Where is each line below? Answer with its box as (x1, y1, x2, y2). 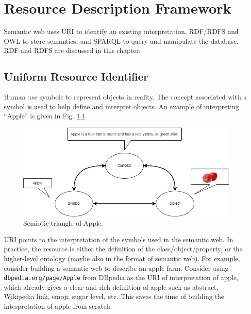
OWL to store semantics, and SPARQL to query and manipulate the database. (4, 35, 239, 46)
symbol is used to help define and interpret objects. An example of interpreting (4, 101, 239, 111)
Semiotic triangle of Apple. (23, 218, 103, 228)
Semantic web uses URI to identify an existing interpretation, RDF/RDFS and (4, 26, 239, 36)
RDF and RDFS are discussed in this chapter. (4, 45, 141, 55)
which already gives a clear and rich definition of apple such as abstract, (4, 281, 218, 292)
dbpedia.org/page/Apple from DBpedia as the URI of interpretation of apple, (4, 272, 239, 282)
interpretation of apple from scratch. (4, 301, 112, 311)
